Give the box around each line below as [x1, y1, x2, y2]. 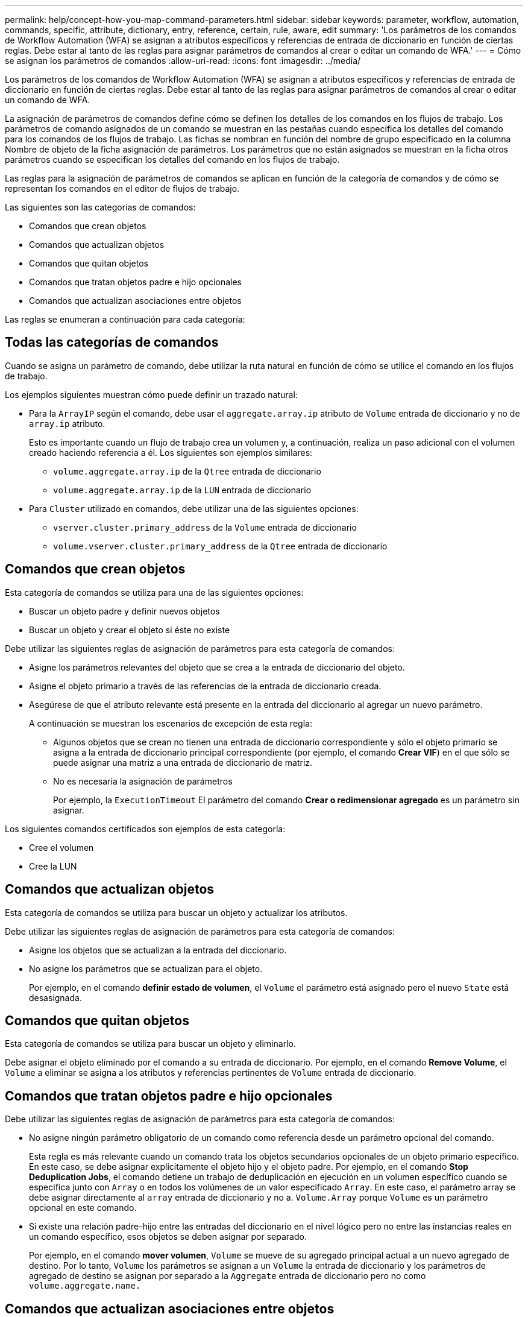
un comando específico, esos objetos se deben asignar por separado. [29, 1231, 307, 1242]
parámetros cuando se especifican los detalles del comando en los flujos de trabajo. [5, 154, 340, 165]
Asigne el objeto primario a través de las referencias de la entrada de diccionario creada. [29, 680, 382, 691]
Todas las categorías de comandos [5, 335, 219, 350]
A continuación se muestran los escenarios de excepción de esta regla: [29, 718, 312, 728]
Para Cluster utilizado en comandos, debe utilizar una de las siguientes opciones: [29, 503, 359, 514]
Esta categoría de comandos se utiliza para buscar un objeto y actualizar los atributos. [5, 907, 348, 918]
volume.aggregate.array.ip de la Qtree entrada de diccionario [53, 466, 321, 476]
